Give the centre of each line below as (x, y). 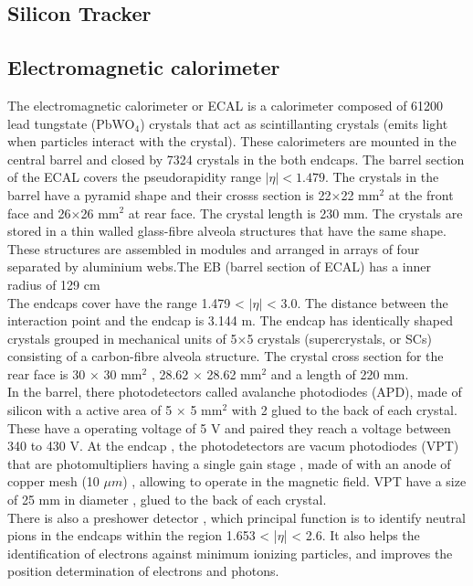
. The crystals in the (382, 177)
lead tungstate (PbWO (71, 123)
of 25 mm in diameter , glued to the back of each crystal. (167, 500)
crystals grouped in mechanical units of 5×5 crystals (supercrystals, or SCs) (220, 338)
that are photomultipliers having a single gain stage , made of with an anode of (229, 463)
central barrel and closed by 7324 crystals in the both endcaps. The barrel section (236, 159)
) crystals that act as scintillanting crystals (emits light (294, 123)
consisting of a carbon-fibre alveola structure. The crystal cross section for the (226, 356)
